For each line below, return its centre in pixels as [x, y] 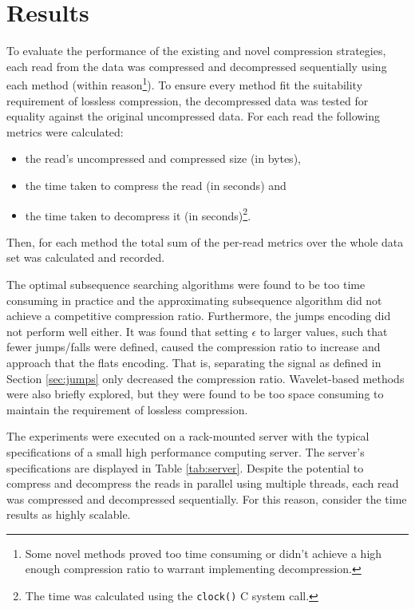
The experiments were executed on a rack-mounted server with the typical [188, 436]
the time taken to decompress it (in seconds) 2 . [138, 214]
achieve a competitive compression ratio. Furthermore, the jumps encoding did [199, 316]
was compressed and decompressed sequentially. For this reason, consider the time [207, 498]
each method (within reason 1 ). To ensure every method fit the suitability [185, 83]
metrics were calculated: [65, 131]
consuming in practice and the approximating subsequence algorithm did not [194, 300]
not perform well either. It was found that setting [127, 331]
